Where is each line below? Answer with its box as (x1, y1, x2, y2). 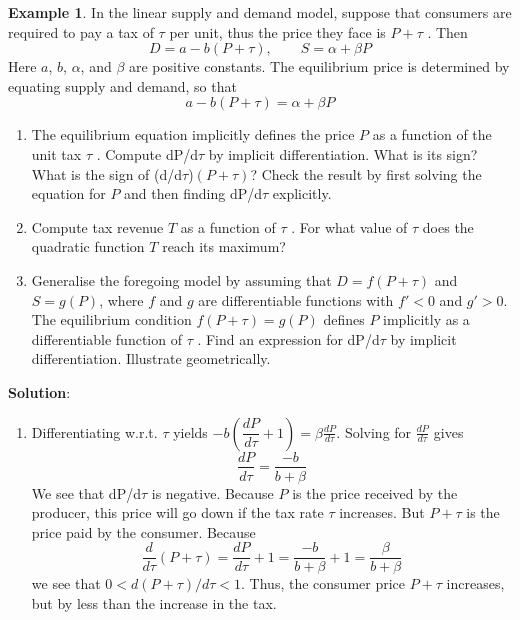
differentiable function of (31, 328, 182, 349)
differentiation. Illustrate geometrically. (31, 348, 271, 369)
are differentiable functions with (198, 289, 394, 310)
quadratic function (31, 236, 145, 257)
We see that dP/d (31, 482, 141, 503)
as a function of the (372, 124, 492, 145)
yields (173, 421, 208, 442)
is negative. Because (151, 482, 274, 503)
